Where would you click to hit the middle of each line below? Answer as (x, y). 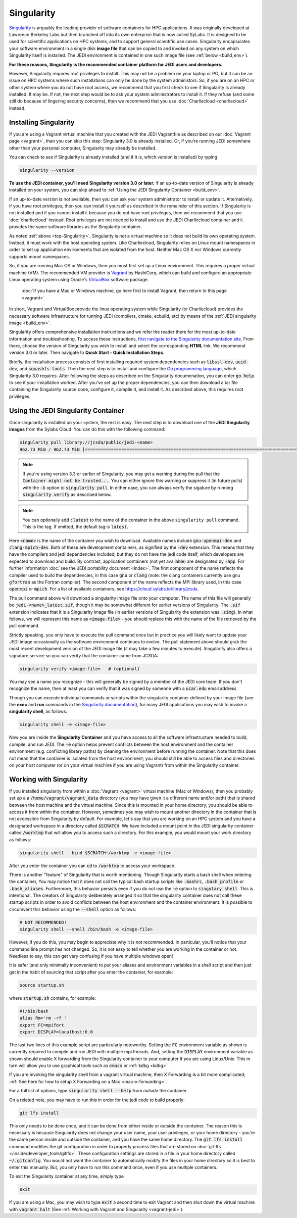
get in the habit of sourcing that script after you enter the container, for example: (91, 972)
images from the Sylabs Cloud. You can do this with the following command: (87, 429)
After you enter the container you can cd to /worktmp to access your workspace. (92, 866)
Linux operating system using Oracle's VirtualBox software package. (79, 279)
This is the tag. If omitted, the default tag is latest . (75, 527)
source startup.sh (42, 985)
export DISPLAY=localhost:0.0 (56, 1032)
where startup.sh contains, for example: (52, 998)
